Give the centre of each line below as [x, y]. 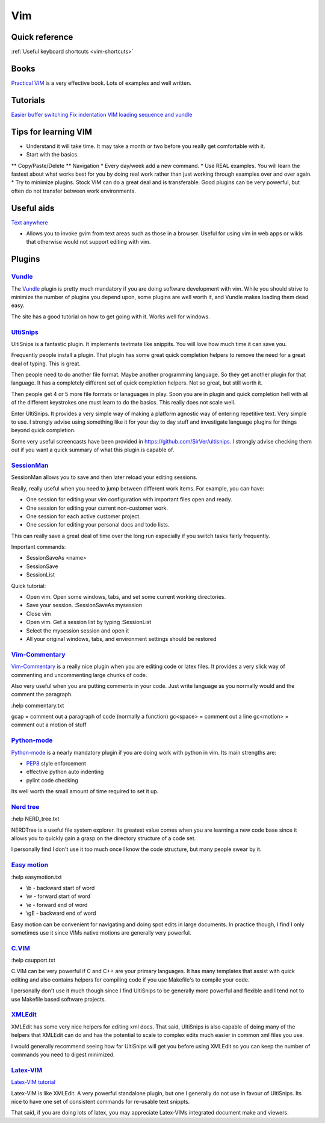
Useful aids [33, 208]
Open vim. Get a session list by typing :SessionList [89, 622]
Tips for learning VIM [52, 131]
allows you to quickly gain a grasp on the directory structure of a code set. [104, 838]
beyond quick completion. [43, 430]
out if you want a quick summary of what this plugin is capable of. [93, 450]
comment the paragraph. [42, 695]
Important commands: [39, 547]
